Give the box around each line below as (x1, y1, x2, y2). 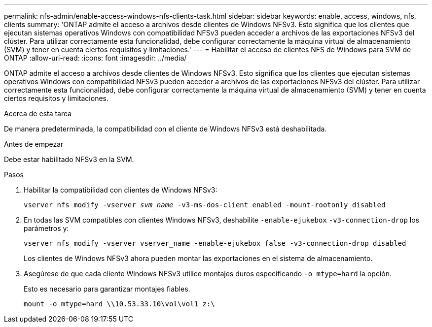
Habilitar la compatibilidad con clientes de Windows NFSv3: (24, 186, 217, 194)
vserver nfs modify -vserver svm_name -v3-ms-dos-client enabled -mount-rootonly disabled (24, 201, 386, 209)
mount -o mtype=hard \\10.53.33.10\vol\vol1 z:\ (24, 300, 215, 308)
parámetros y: (24, 224, 69, 232)
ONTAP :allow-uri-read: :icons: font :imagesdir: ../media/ (4, 54, 187, 62)
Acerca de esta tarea (4, 109, 72, 118)
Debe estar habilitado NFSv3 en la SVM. (4, 155, 134, 163)
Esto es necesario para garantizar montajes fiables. (24, 285, 190, 293)
